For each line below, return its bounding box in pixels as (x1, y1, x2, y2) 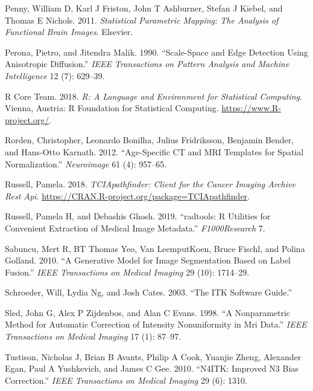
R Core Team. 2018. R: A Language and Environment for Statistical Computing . (5, 89, 302, 102)
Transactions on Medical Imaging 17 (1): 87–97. (5, 330, 182, 343)
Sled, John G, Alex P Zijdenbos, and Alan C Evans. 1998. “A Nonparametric (5, 306, 291, 318)
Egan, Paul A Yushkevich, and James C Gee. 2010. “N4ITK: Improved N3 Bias (5, 362, 299, 375)
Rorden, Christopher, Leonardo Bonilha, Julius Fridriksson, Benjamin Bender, (5, 134, 294, 146)
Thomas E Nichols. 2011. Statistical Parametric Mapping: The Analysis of (5, 13, 279, 26)
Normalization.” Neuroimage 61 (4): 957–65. (5, 157, 167, 170)
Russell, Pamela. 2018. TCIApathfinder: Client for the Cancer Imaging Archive (5, 178, 296, 190)
